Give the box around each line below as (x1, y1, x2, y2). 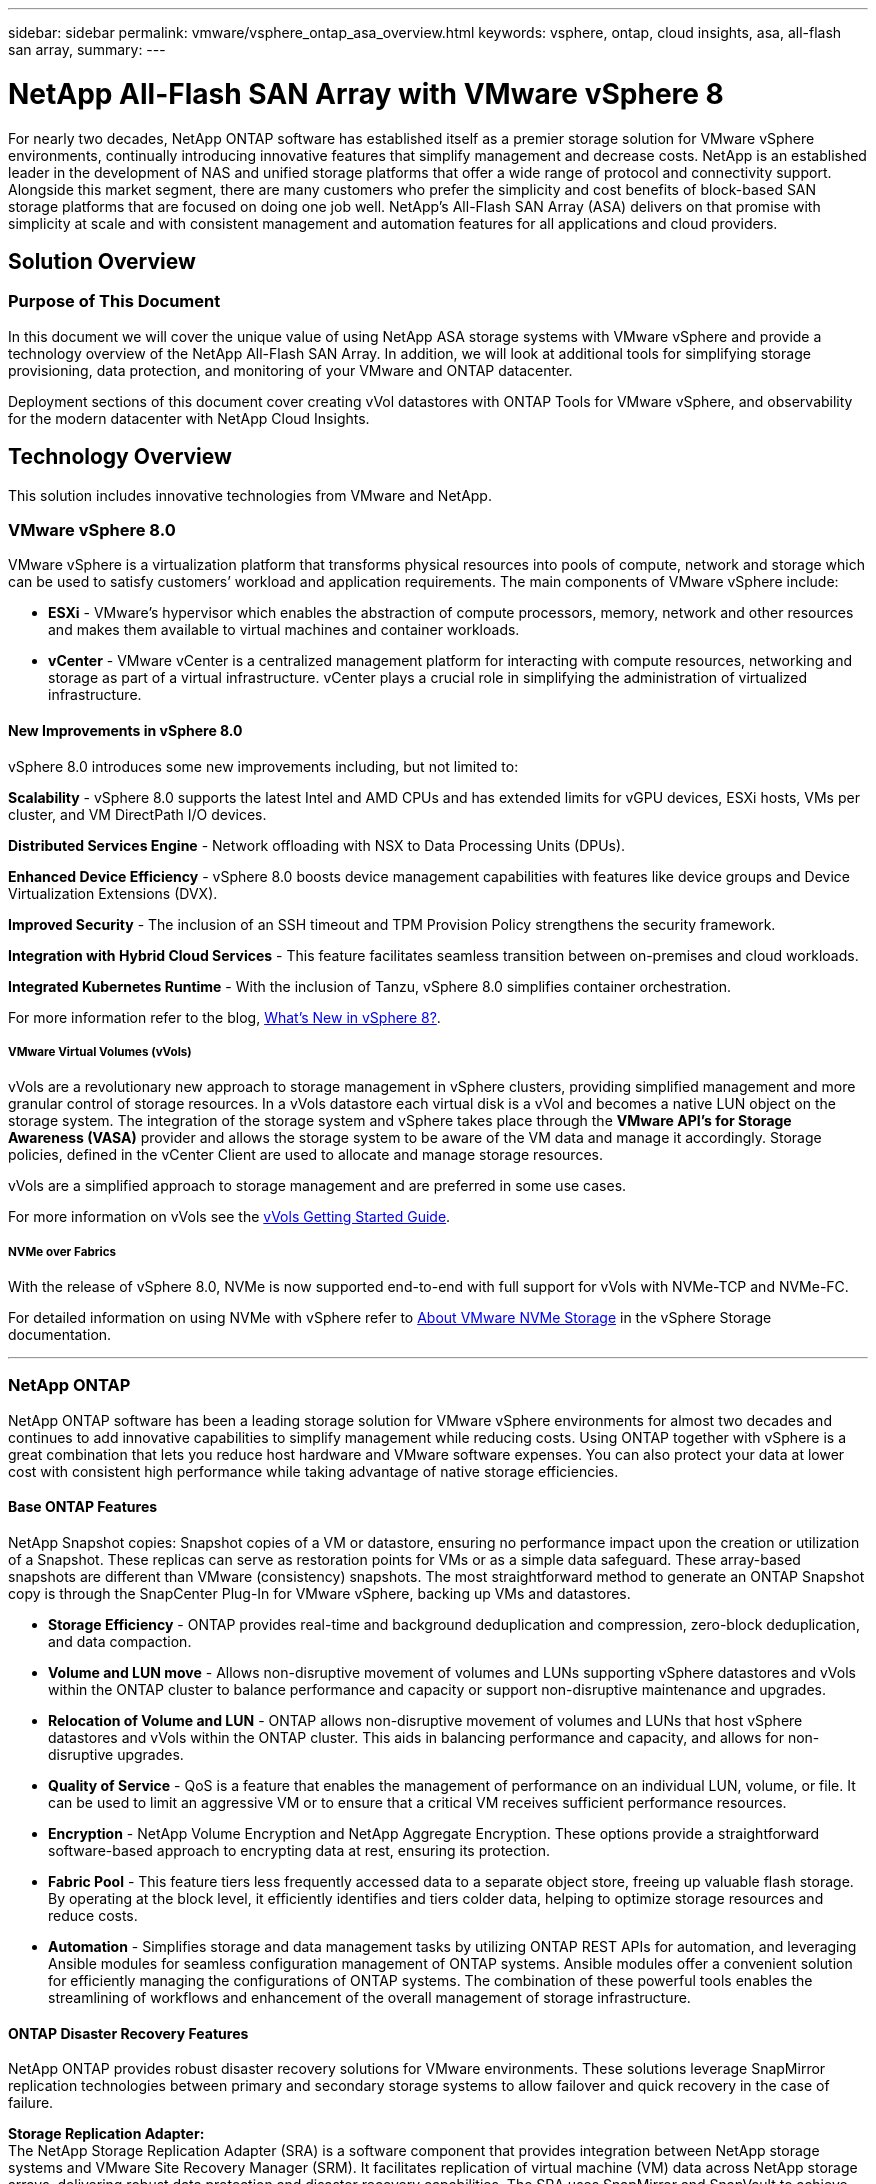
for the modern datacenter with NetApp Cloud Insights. (8, 409, 370, 427)
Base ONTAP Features (8, 1498, 158, 1516)
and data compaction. (48, 1633, 192, 1651)
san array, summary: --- (8, 41, 166, 58)
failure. (8, 2094, 54, 2112)
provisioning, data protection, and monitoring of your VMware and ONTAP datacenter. (8, 361, 573, 379)
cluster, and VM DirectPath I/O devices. (8, 805, 267, 823)
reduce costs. (48, 1907, 138, 1925)
